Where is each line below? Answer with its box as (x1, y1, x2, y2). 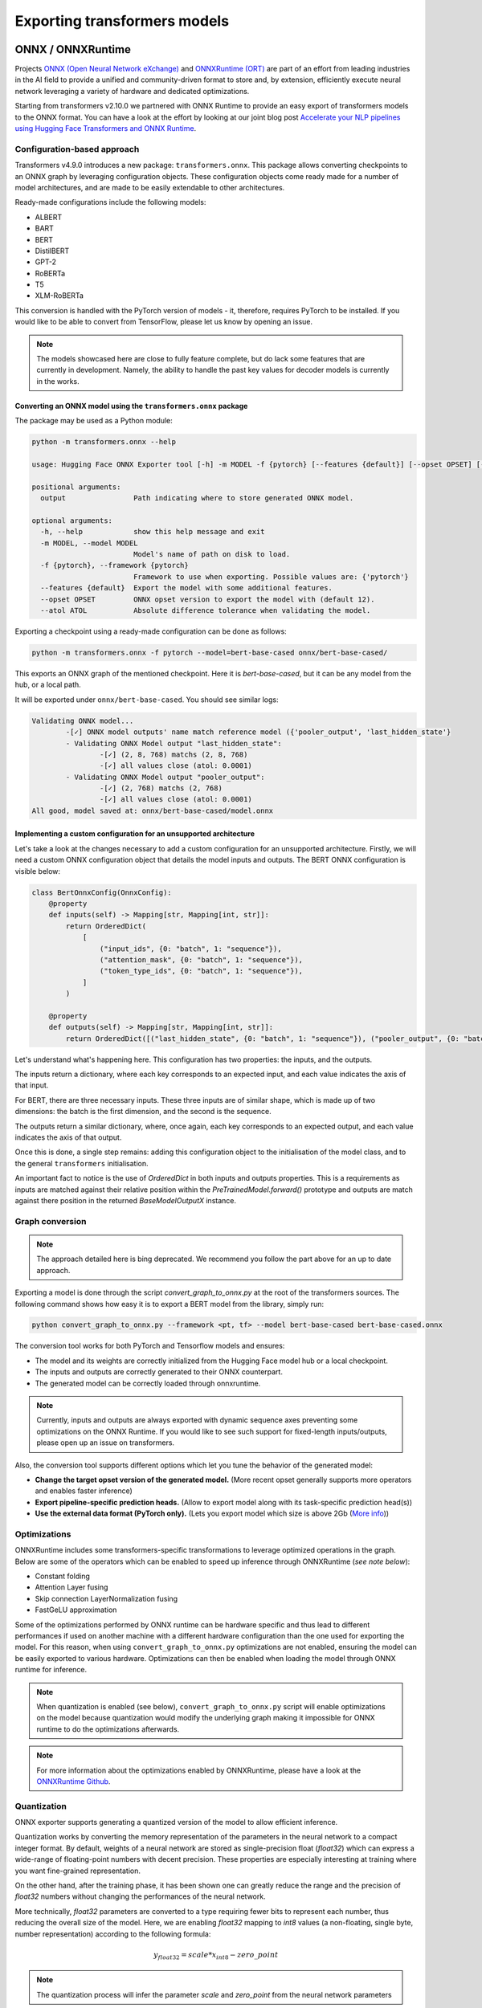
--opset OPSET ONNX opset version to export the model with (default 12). (40, 594, 375, 604)
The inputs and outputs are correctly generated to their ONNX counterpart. (35, 1367, 283, 1377)
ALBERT (35, 212, 63, 222)
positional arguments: (31, 482, 121, 492)
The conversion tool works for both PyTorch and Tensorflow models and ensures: (14, 1341, 285, 1351)
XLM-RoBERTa (35, 291, 84, 300)
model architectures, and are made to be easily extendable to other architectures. (14, 182, 285, 192)
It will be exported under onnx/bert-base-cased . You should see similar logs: (14, 695, 279, 704)
